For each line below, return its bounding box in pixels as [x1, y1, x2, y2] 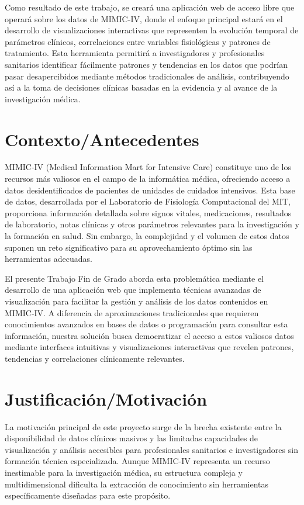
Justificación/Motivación [5, 386, 208, 410]
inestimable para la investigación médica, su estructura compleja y [5, 466, 243, 479]
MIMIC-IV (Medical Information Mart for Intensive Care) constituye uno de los [5, 161, 291, 173]
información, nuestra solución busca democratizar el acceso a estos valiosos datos [5, 329, 294, 341]
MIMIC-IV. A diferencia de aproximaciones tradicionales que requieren [5, 306, 259, 319]
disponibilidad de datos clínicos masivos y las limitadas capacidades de [5, 432, 258, 444]
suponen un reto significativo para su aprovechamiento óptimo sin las [5, 241, 253, 253]
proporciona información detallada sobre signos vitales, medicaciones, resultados [5, 206, 292, 219]
